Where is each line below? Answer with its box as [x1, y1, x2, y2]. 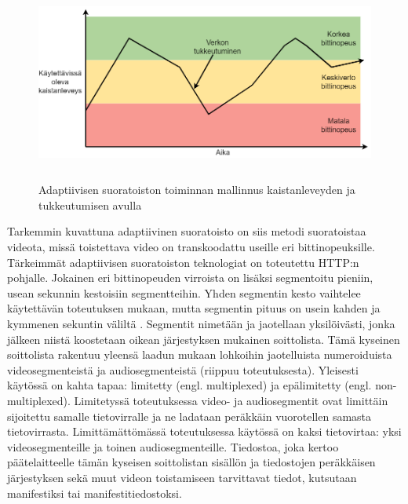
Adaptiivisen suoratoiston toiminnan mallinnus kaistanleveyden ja [38, 181, 355, 198]
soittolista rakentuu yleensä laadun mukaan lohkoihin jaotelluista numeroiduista [7, 346, 392, 363]
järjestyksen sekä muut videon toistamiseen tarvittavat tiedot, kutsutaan [7, 469, 357, 485]
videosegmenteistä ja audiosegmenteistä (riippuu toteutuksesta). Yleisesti [7, 361, 359, 378]
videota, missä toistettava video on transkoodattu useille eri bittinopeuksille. [7, 239, 375, 255]
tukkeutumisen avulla [38, 196, 142, 213]
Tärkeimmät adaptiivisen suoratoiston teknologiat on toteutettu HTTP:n [7, 254, 359, 270]
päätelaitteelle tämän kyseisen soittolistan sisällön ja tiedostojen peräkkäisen [7, 454, 376, 470]
